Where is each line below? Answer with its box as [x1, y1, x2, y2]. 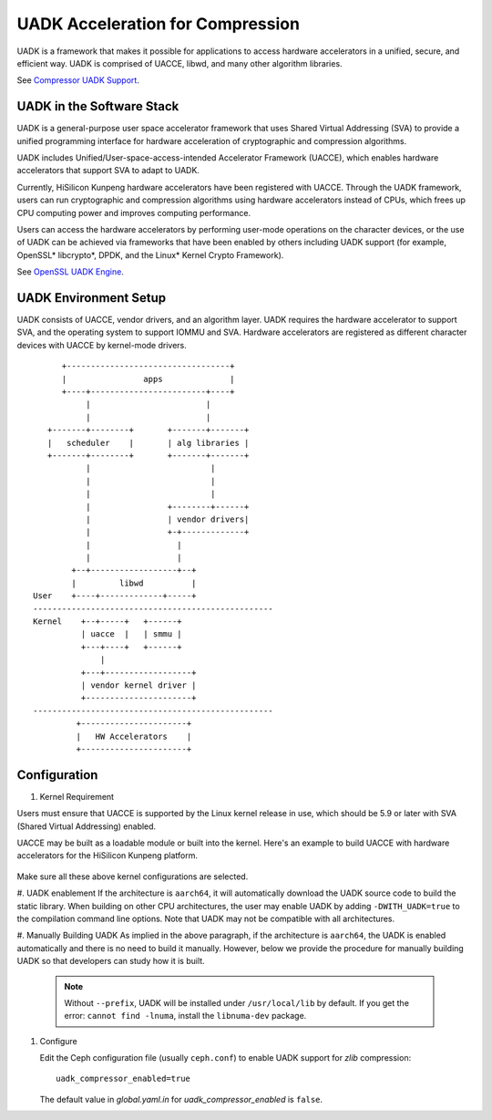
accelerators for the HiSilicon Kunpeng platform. [16, 850, 199, 861]
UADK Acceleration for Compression [16, 14, 301, 34]
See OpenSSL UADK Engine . [16, 266, 125, 277]
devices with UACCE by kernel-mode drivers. [16, 339, 187, 350]
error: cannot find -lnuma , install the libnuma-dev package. [64, 1011, 307, 1021]
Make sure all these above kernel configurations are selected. [16, 871, 249, 882]
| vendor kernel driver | [80, 679, 197, 690]
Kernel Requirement [39, 791, 114, 802]
